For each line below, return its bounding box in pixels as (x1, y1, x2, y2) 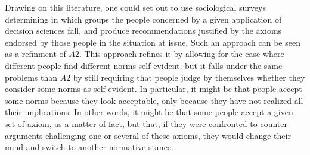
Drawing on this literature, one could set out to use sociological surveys (5, 1, 266, 13)
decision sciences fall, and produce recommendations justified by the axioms (5, 24, 282, 37)
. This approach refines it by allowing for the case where (79, 48, 284, 60)
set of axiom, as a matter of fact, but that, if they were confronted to (5, 117, 258, 129)
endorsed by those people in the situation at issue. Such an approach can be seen (5, 36, 300, 48)
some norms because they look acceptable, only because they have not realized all (5, 94, 303, 106)
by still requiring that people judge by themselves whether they (73, 71, 305, 83)
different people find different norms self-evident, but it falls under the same (5, 59, 283, 71)
